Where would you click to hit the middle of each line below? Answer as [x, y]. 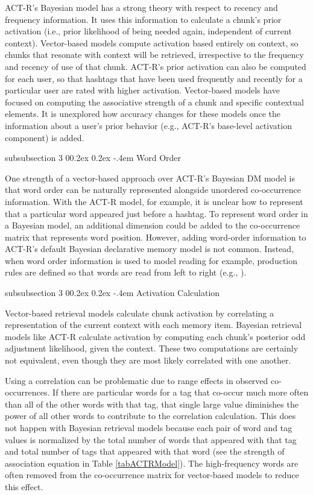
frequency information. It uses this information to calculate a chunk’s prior [143, 19]
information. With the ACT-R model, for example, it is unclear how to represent [154, 201]
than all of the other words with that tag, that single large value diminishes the [152, 404]
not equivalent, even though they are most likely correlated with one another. [148, 360]
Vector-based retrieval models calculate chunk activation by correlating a [139, 313]
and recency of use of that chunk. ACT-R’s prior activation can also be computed [156, 66]
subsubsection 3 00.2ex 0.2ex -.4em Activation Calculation [112, 293]
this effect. [24, 486]
